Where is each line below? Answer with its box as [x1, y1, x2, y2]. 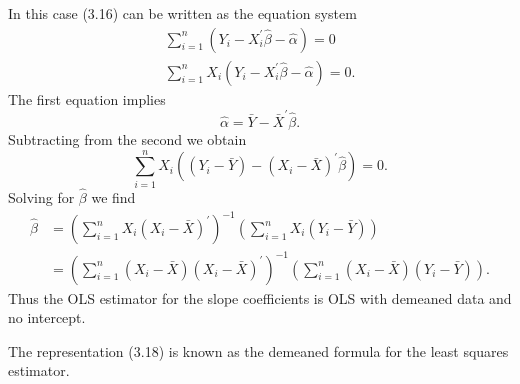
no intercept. [8, 307, 86, 328]
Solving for [8, 186, 75, 207]
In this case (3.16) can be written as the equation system [8, 3, 357, 23]
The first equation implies [8, 88, 166, 109]
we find [91, 186, 136, 207]
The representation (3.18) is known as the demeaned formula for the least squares [8, 340, 509, 361]
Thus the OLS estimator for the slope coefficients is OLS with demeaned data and [8, 287, 512, 308]
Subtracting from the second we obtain [8, 128, 247, 149]
